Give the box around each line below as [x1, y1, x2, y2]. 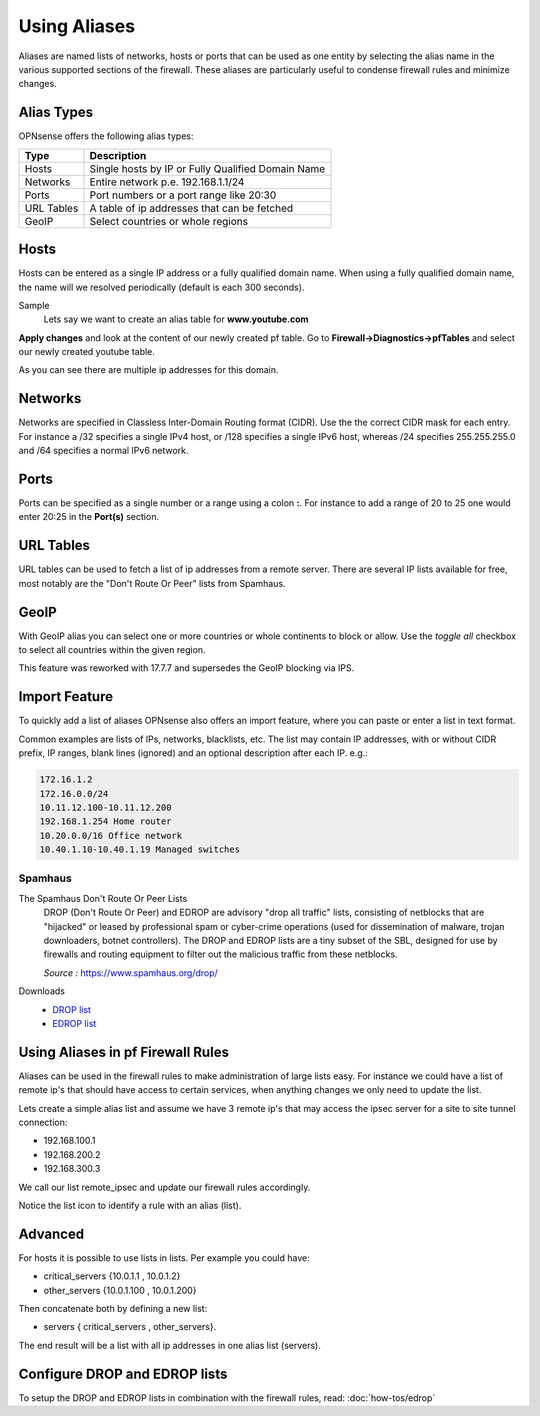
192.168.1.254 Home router [39, 816, 172, 827]
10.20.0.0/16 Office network [39, 830, 183, 841]
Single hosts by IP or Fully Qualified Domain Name [89, 161, 326, 175]
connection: [18, 1116, 68, 1129]
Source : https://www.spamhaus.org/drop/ [43, 966, 219, 979]
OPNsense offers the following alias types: [18, 130, 194, 142]
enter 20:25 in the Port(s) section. [18, 511, 160, 523]
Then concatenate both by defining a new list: [18, 1303, 208, 1315]
